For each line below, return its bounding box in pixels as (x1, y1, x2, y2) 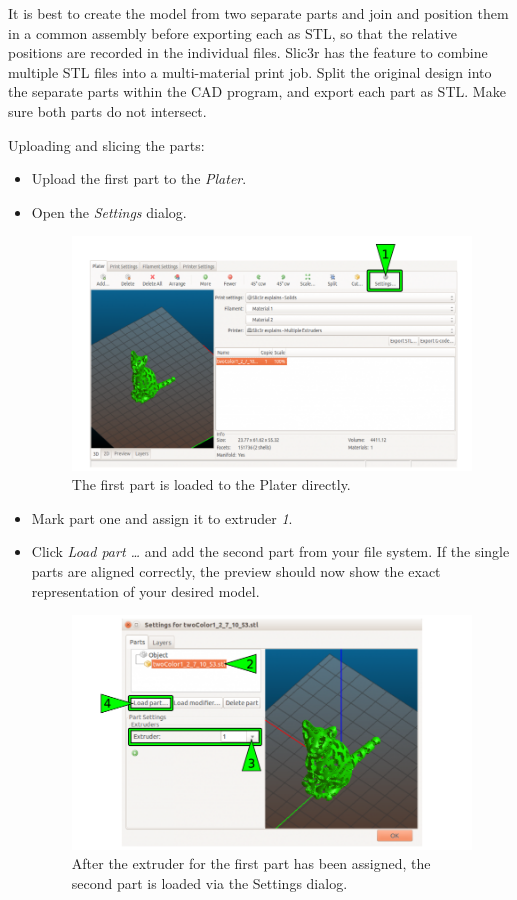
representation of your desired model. (31, 580, 260, 601)
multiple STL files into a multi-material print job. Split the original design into (8, 61, 492, 82)
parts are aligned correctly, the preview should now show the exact (31, 561, 441, 582)
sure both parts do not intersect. (8, 100, 207, 121)
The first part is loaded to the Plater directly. (71, 474, 351, 495)
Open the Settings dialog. (31, 201, 187, 222)
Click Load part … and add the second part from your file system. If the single (31, 541, 510, 562)
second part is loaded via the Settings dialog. (71, 872, 348, 893)
